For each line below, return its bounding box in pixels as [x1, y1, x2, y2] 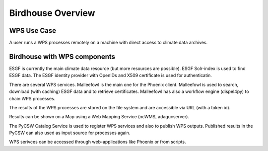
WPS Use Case [9, 26, 57, 35]
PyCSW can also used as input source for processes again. [9, 130, 131, 136]
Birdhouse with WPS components [9, 52, 116, 61]
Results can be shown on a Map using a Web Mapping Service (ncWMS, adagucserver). [9, 114, 190, 120]
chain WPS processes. [9, 95, 56, 101]
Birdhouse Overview [9, 7, 95, 18]
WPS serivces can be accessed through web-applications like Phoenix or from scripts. [9, 139, 186, 145]
